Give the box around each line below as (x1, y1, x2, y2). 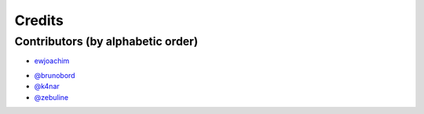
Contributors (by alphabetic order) (14, 34, 199, 48)
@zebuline (34, 92, 69, 102)
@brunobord (34, 70, 75, 80)
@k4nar (34, 82, 60, 91)
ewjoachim (34, 56, 70, 66)
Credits (14, 12, 64, 29)
